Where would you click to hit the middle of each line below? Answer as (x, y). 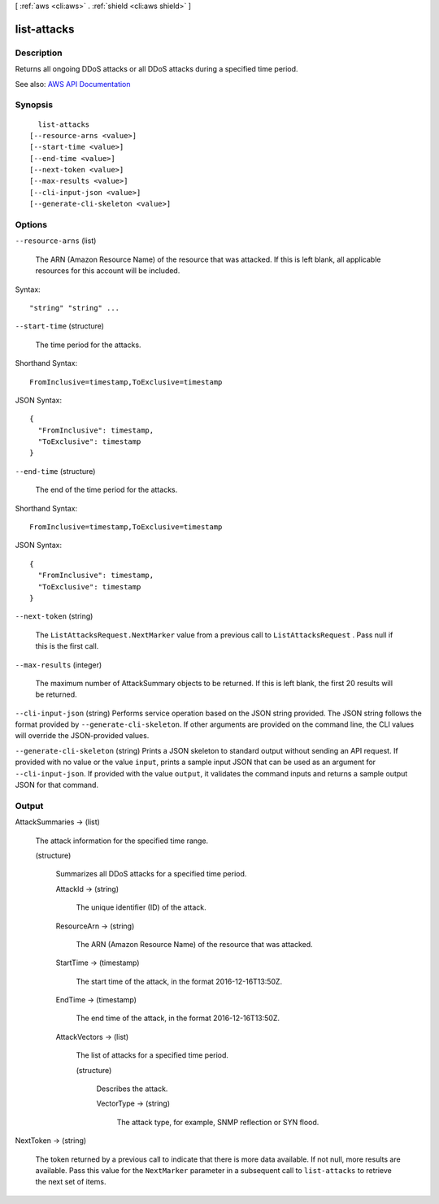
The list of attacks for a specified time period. (152, 1055)
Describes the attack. (132, 1089)
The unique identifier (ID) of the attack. (141, 907)
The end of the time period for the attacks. (106, 490)
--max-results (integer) (59, 665)
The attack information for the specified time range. (122, 841)
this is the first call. (67, 646)
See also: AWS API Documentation (73, 84)
